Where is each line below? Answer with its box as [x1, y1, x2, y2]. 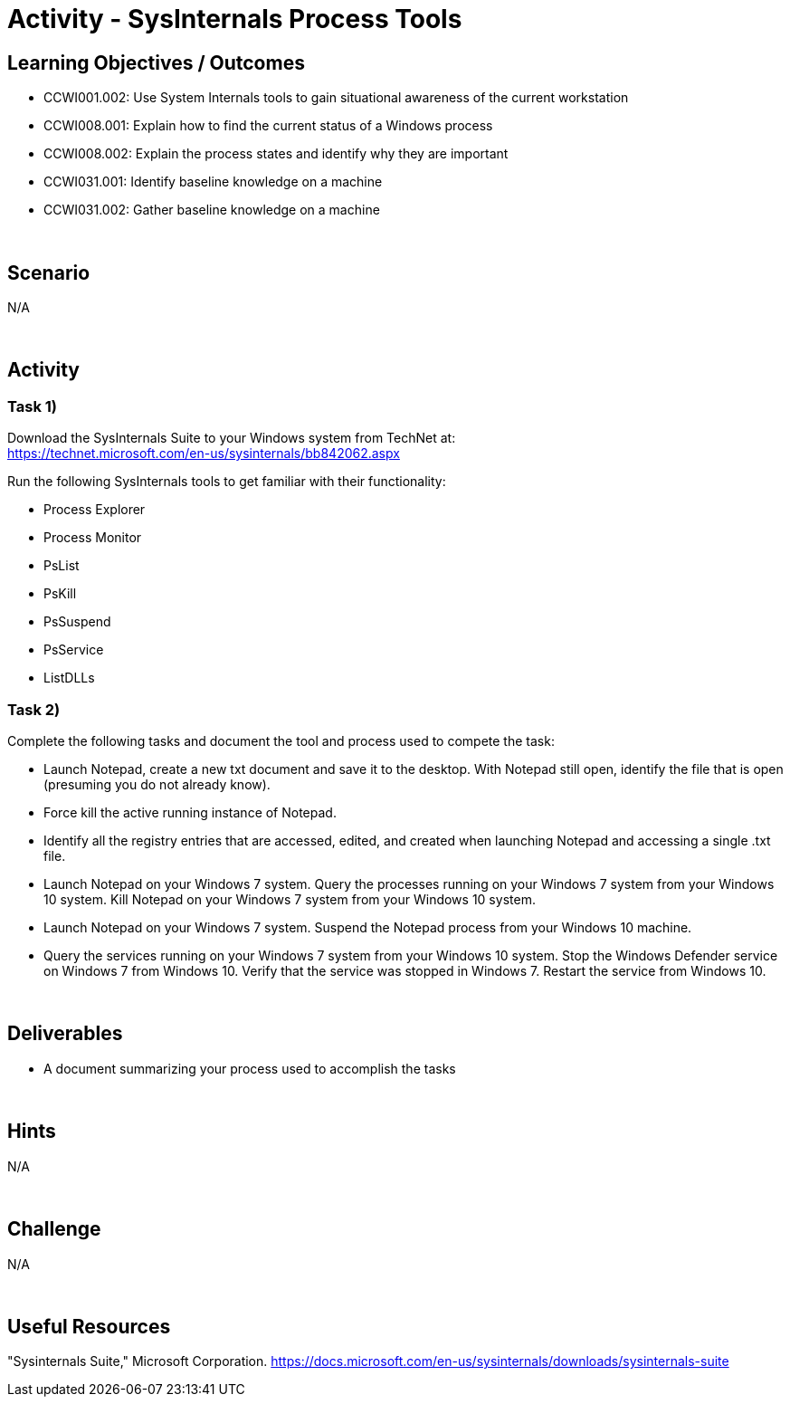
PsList [43, 558, 80, 574]
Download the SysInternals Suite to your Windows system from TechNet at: [7, 430, 456, 446]
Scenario [7, 261, 90, 284]
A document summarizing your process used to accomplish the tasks [43, 1060, 456, 1076]
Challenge [7, 1218, 101, 1241]
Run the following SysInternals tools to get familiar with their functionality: [7, 473, 446, 490]
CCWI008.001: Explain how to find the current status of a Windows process [43, 118, 493, 134]
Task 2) [7, 700, 61, 719]
